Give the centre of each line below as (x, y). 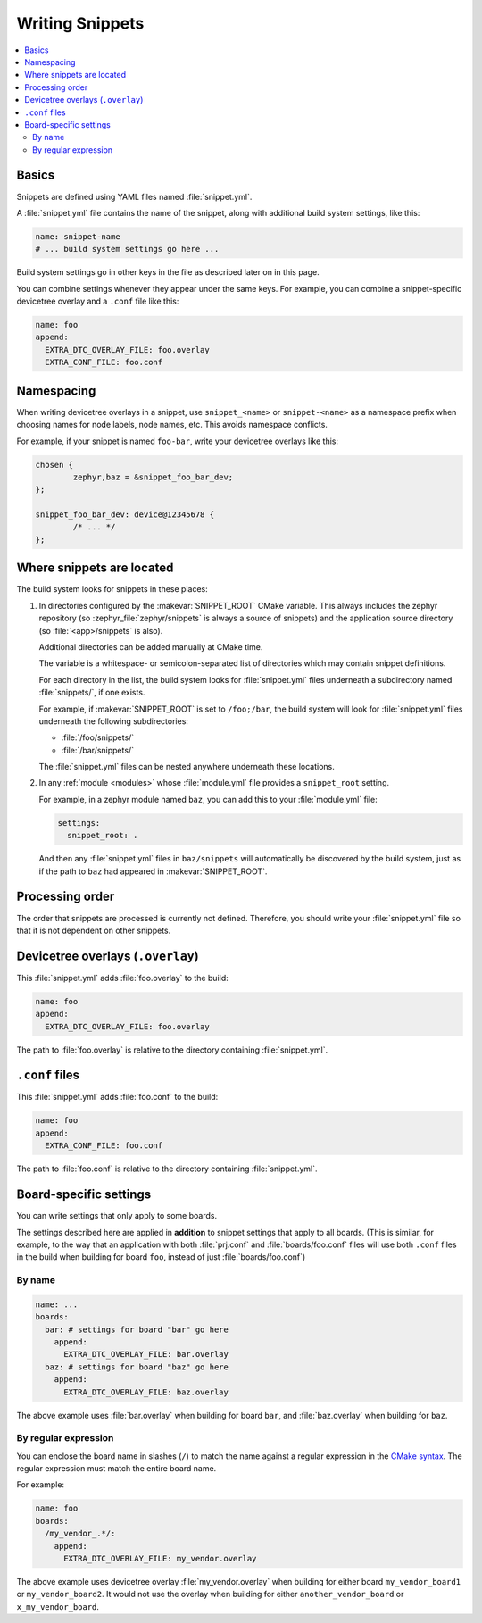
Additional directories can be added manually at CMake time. (151, 646)
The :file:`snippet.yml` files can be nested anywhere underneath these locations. (187, 767)
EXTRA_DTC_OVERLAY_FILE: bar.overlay (146, 1354)
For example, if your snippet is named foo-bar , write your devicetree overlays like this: (178, 441)
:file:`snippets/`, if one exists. (92, 693)
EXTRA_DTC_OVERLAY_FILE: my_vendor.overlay (160, 1559)
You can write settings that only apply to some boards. (117, 1216)
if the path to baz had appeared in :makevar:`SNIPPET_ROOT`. (153, 871)
